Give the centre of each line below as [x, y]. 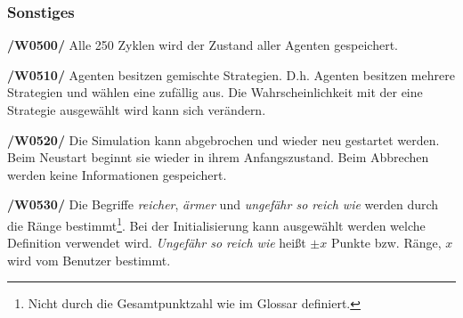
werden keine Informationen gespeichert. [117, 174]
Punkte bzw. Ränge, [386, 243]
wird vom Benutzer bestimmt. [89, 260]
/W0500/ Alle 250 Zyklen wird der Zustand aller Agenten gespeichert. [203, 45]
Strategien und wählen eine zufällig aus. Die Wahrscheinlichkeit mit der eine [215, 92]
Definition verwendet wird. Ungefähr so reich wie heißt [157, 243]
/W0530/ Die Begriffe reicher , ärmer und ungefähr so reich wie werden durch [223, 204]
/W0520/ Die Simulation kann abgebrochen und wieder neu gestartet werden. [223, 139]
